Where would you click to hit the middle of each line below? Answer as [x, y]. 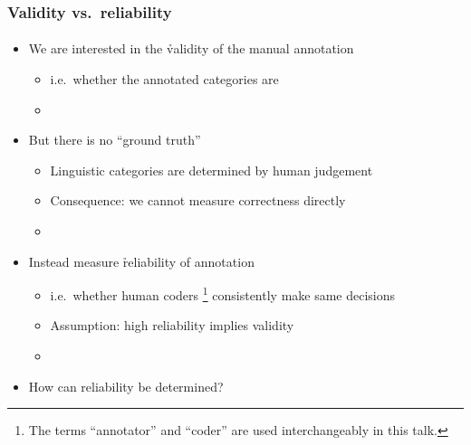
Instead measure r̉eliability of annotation [141, 261]
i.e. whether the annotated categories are [164, 79]
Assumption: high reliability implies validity [172, 325]
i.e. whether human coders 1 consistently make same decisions [223, 294]
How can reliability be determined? [126, 386]
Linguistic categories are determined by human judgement [211, 170]
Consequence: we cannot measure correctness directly [198, 200]
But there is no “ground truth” [115, 140]
